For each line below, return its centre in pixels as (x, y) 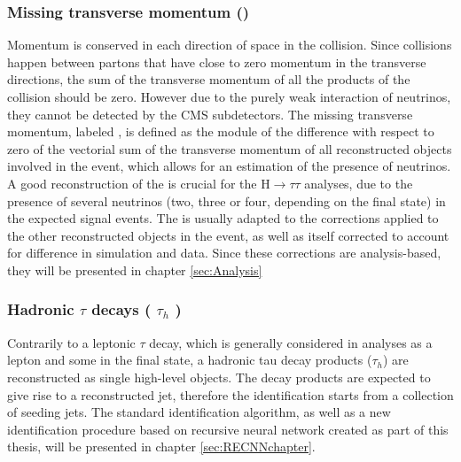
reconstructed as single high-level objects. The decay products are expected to (219, 377)
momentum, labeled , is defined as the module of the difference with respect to (221, 131)
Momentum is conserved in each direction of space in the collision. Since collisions (230, 45)
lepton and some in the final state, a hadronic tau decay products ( (190, 360)
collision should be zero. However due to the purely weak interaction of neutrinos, (229, 96)
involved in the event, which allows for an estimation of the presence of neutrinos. (229, 166)
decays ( (121, 309)
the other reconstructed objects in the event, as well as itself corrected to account (228, 235)
